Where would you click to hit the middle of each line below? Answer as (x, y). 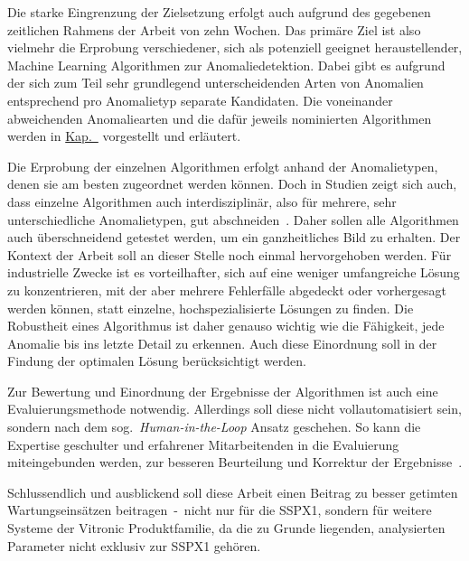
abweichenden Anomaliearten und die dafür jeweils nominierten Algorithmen (220, 118)
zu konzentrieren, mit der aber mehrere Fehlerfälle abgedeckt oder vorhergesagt (227, 290)
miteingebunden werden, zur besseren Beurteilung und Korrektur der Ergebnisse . (235, 462)
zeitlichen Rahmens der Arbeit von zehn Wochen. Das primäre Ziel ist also (214, 29)
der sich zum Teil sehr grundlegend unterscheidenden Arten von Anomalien (216, 83)
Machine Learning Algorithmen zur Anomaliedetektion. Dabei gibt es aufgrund (226, 65)
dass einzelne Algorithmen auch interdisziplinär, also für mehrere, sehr (202, 201)
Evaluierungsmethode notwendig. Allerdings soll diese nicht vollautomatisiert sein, (234, 409)
